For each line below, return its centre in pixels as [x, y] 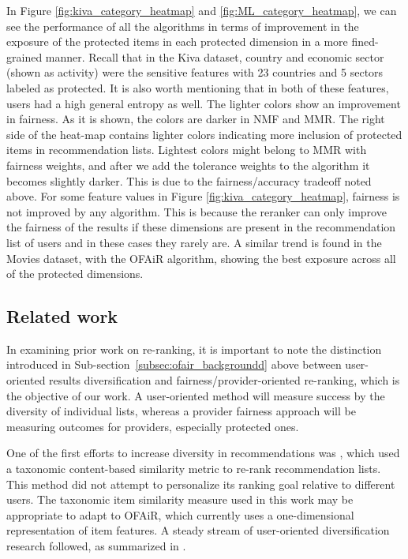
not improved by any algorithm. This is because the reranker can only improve [197, 211]
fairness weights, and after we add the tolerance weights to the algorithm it [188, 165]
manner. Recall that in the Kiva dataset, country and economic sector [215, 56]
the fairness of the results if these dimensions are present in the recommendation [201, 227]
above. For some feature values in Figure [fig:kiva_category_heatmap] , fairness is [203, 196]
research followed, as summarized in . [96, 546]
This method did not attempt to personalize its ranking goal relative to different [201, 484]
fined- [365, 41]
